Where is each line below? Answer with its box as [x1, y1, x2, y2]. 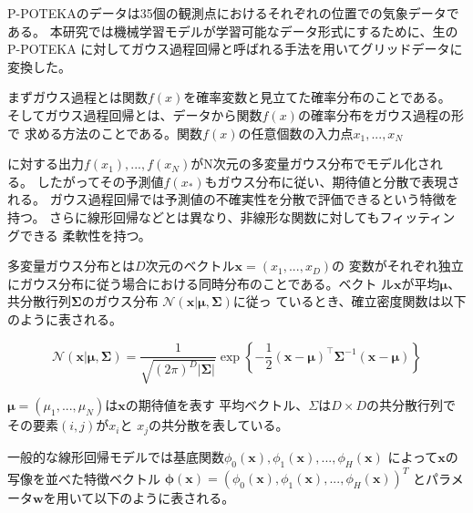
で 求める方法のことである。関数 [7, 123, 203, 142]
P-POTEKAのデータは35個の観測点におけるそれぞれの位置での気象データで [7, 4, 459, 22]
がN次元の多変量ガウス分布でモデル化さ [190, 154, 430, 173]
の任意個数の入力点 [238, 123, 354, 142]
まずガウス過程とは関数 [7, 87, 148, 107]
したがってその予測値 [36, 171, 164, 190]
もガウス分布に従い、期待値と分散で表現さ [204, 171, 460, 190]
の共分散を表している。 [149, 416, 289, 435]
